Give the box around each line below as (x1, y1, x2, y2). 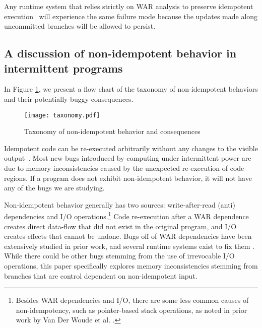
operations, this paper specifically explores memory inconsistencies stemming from (4, 260, 258, 271)
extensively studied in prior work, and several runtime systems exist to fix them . (4, 240, 254, 251)
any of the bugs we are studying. (4, 182, 105, 193)
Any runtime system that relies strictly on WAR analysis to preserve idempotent (4, 1, 253, 11)
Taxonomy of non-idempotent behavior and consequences (24, 126, 201, 137)
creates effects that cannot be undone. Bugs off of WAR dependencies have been (4, 231, 252, 241)
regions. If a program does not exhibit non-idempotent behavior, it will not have (4, 172, 252, 183)
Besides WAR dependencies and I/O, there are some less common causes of (16, 295, 249, 305)
